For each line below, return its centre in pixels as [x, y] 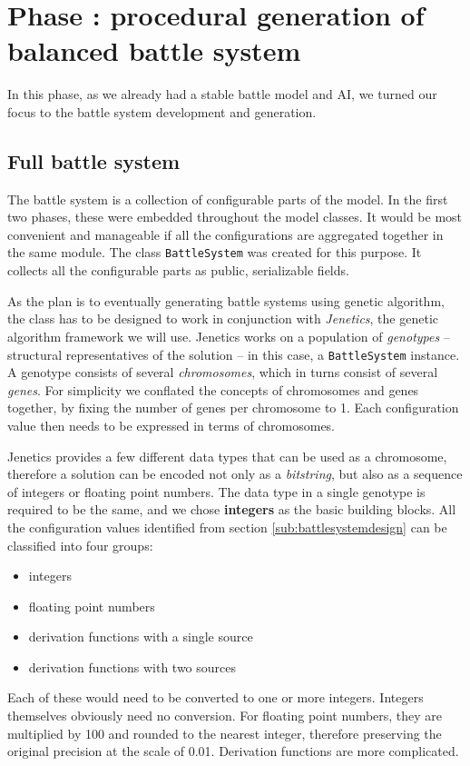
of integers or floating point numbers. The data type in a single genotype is [216, 491]
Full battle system [94, 160]
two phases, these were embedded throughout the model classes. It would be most [235, 217]
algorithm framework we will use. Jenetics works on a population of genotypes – [229, 336]
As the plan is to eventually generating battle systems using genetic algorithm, [226, 300]
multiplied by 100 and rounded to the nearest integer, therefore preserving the [225, 733]
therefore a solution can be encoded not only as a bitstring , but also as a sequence [235, 474]
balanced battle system [154, 50]
